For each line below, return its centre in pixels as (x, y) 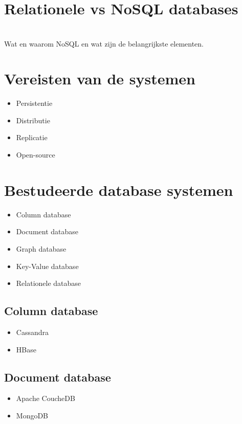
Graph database (41, 248)
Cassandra (32, 332)
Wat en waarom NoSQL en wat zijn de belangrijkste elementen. (104, 43)
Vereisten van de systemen (100, 79)
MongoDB (32, 415)
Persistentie (34, 103)
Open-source (36, 155)
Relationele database (49, 283)
